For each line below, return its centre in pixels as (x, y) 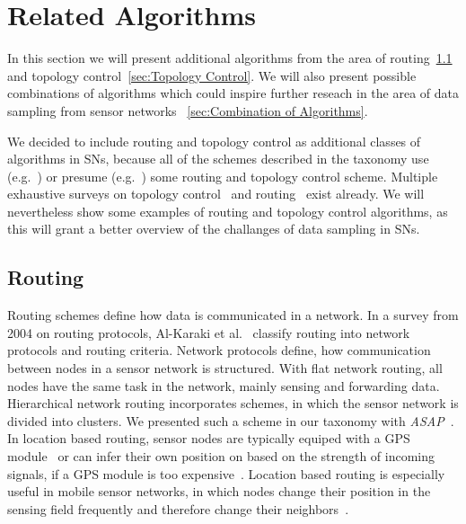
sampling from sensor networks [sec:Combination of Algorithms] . (188, 110)
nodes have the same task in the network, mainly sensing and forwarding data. (224, 385)
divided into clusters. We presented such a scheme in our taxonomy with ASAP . (231, 420)
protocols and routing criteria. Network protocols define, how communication (219, 350)
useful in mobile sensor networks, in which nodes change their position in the (219, 491)
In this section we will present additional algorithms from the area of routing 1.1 (230, 58)
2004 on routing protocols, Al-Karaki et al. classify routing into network (209, 332)
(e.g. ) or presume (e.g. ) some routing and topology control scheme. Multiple (223, 176)
